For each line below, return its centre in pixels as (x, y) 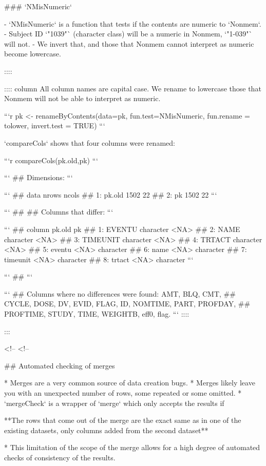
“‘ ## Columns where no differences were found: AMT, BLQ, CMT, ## (120, 293)
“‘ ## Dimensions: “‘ (39, 177)
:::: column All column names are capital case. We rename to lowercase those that (133, 88)
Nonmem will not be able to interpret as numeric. (82, 98)
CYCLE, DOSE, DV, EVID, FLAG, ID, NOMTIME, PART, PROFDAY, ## (127, 304)
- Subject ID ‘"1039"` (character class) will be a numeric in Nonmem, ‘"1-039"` (128, 34)
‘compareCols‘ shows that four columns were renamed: (90, 142)
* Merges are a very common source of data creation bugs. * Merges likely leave (130, 383)
